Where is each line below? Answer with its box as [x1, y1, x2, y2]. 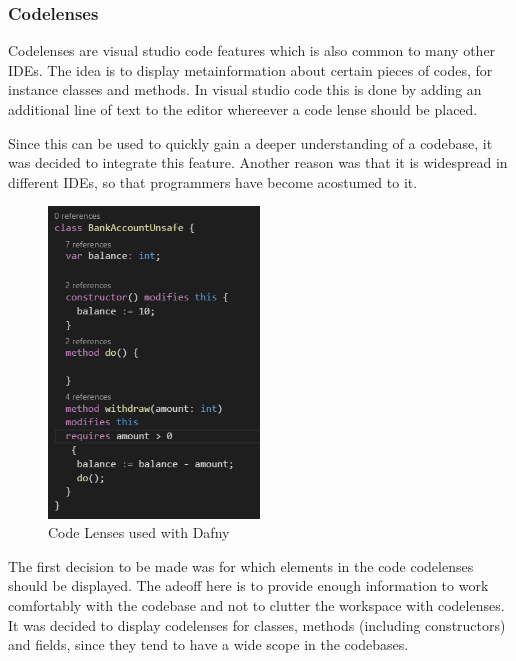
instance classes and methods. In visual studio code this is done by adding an [8, 79, 482, 100]
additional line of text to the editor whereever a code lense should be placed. [8, 99, 478, 119]
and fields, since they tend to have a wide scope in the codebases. [8, 634, 409, 655]
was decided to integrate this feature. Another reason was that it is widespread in [8, 152, 508, 173]
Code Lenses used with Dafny [48, 522, 230, 543]
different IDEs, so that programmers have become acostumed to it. [8, 171, 418, 192]
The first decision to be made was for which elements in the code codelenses [8, 555, 474, 576]
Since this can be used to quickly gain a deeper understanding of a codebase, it [8, 132, 493, 153]
